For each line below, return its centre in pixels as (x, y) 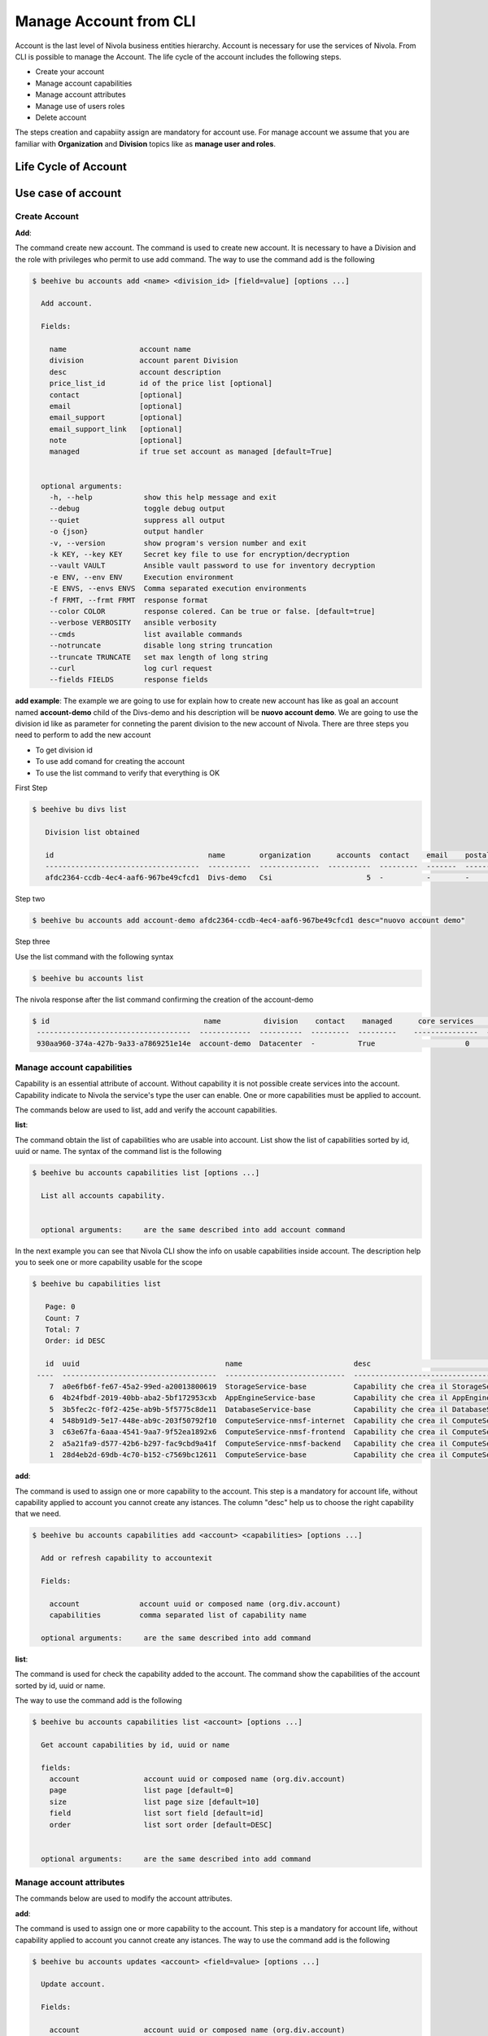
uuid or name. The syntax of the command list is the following (118, 1152)
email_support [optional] (116, 418)
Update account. (73, 1984)
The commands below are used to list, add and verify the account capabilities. (146, 1110)
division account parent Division (144, 361)
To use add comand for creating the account (110, 761)
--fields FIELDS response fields (129, 680)
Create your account (70, 72)
